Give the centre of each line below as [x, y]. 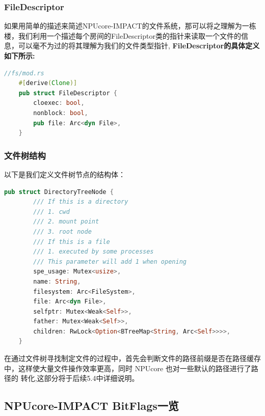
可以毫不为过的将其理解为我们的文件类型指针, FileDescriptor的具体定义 [139, 46]
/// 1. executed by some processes [94, 252]
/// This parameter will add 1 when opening [110, 261]
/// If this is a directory [81, 202]
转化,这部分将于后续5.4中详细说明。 [80, 378]
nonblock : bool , [61, 113]
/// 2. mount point [66, 222]
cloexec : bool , [59, 103]
